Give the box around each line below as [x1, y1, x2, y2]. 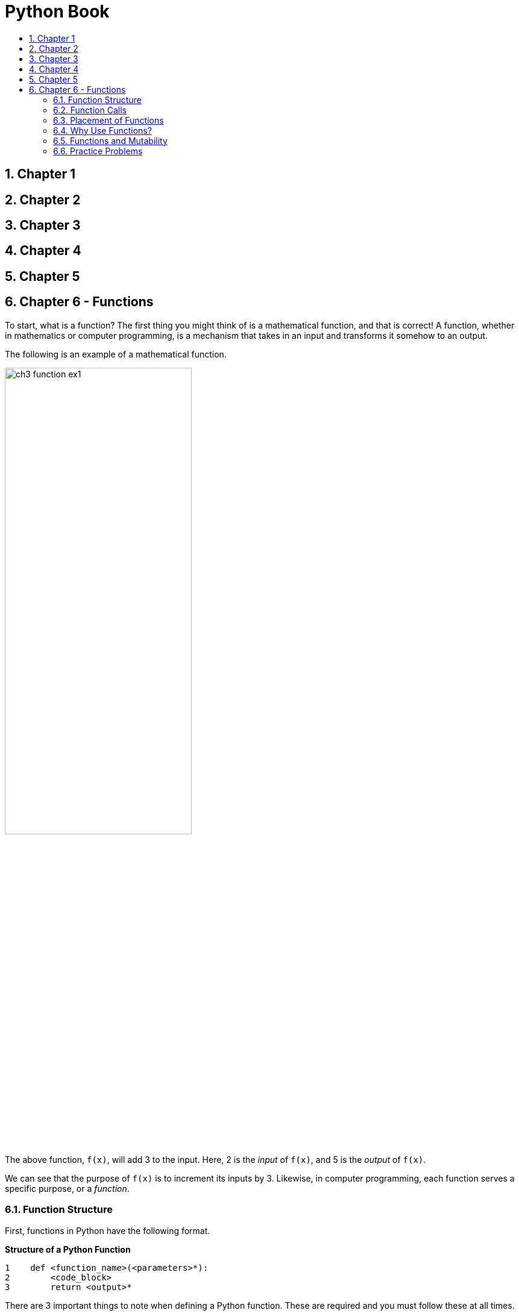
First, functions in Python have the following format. [5, 1225, 210, 1236]
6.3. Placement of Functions [53, 115, 164, 125]
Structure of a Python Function [5, 1244, 131, 1255]
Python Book [5, 1, 110, 22]
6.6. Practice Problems [53, 145, 143, 156]
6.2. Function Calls [53, 104, 127, 115]
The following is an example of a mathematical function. [5, 348, 227, 359]
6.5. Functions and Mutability [53, 135, 168, 146]
